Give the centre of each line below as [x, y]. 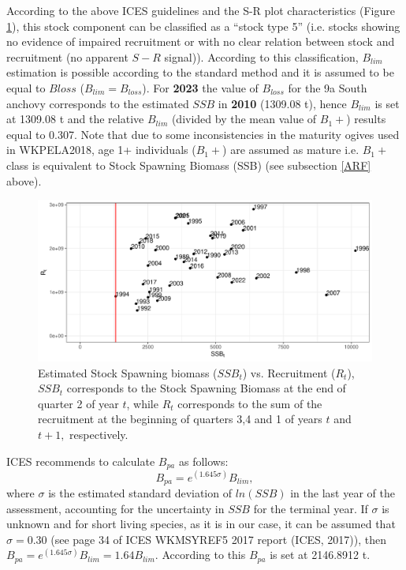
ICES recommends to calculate [81, 461]
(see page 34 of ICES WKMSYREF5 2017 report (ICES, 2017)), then [219, 539]
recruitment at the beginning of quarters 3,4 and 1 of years [180, 419]
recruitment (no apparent [67, 56]
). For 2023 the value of [200, 87]
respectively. [99, 435]
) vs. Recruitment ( [289, 372]
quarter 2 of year [78, 403]
